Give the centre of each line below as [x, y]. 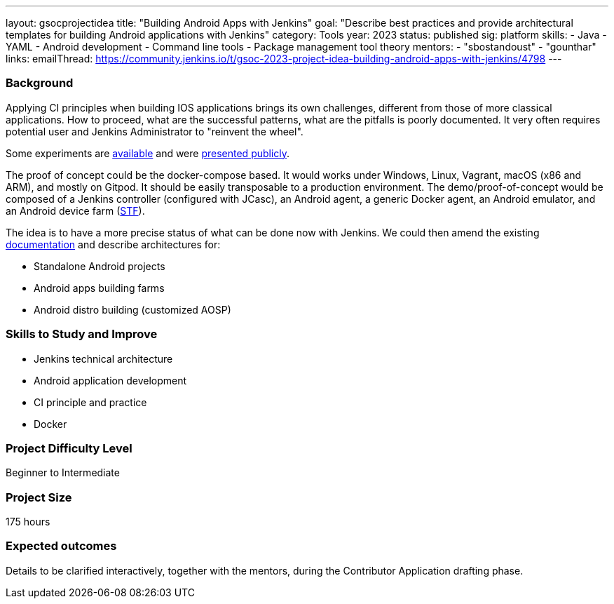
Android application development [110, 380]
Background [40, 83]
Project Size [39, 497]
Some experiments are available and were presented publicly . [148, 153]
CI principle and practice [90, 402]
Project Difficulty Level [69, 448]
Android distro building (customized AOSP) [132, 309]
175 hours [28, 522]
